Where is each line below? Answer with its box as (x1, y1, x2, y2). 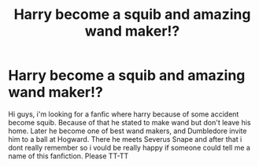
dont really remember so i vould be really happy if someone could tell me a (8, 143, 250, 152)
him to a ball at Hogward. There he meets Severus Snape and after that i (8, 134, 242, 143)
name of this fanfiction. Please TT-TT (8, 151, 129, 161)
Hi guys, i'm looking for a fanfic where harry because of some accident (8, 109, 239, 119)
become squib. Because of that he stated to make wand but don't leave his (8, 117, 251, 127)
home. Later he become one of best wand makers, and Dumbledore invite (8, 126, 247, 135)
